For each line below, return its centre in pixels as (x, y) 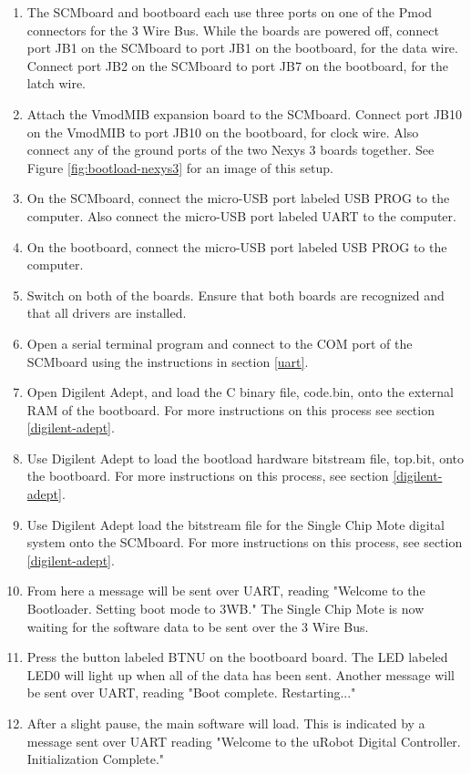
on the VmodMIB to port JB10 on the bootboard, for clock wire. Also (223, 132)
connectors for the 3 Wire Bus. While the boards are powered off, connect (233, 30)
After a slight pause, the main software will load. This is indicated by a (226, 723)
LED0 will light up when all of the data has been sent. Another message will (241, 674)
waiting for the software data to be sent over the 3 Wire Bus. (198, 626)
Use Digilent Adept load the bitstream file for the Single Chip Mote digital (235, 524)
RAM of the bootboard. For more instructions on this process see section (230, 409)
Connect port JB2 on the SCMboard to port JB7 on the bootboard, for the (238, 65)
